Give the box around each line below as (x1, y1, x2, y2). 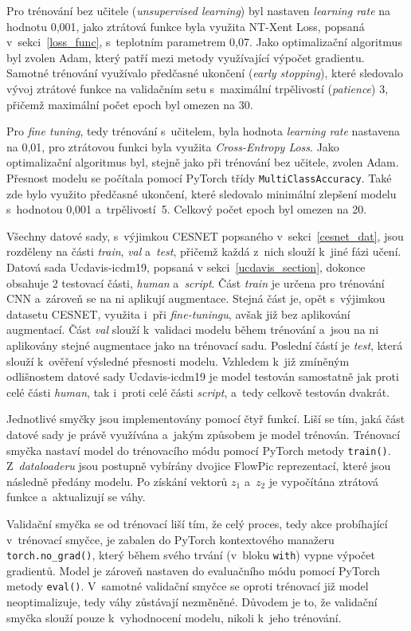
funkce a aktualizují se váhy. (6, 488, 146, 505)
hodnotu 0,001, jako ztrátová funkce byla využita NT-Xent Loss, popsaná (6, 18, 365, 34)
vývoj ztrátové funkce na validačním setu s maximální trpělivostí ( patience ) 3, (6, 80, 389, 96)
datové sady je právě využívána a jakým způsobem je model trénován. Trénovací (6, 425, 401, 442)
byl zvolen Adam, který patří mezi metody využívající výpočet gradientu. (6, 49, 365, 65)
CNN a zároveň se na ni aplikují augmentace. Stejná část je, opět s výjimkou (6, 290, 386, 307)
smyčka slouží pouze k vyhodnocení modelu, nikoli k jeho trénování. (6, 609, 342, 625)
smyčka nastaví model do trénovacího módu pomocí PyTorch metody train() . (6, 441, 391, 458)
